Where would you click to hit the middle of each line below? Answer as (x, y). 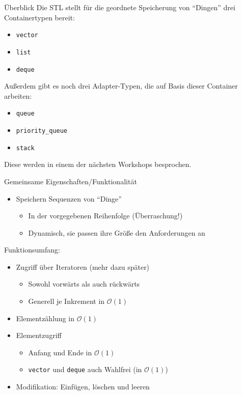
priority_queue (42, 131)
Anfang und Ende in (60, 352)
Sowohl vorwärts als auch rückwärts (84, 284)
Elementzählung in (45, 318)
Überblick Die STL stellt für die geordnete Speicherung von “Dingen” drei (120, 7)
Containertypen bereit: (39, 17)
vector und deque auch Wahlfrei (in (85, 369)
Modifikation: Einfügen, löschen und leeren (83, 387)
